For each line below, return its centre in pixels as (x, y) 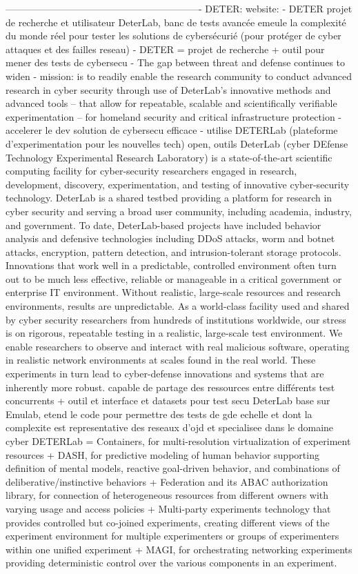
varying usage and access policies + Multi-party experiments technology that (168, 508)
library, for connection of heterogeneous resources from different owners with (167, 495)
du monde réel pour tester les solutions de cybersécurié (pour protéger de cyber (173, 36)
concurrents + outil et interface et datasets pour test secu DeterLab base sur (168, 400)
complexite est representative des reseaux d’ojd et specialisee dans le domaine (170, 427)
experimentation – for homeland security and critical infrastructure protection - (174, 116)
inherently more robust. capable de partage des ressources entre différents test (170, 387)
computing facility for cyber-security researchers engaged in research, (151, 171)
